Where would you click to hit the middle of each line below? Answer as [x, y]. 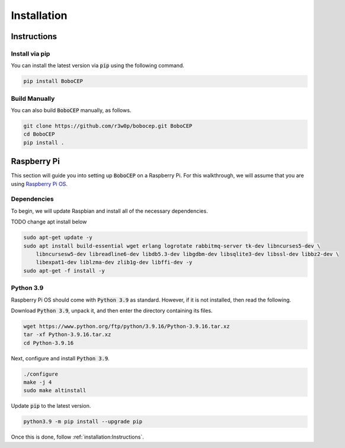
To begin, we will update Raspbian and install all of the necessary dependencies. [109, 211]
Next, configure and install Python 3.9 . [60, 358]
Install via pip [31, 53]
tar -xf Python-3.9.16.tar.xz [67, 335]
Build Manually [33, 98]
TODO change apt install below [49, 222]
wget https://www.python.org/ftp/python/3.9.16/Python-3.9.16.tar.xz [127, 326]
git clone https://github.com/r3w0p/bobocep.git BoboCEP [108, 126]
